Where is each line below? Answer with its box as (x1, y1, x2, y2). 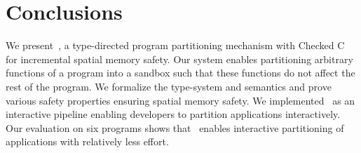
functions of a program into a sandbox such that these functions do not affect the (6, 65, 355, 80)
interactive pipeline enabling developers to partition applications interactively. (6, 107, 341, 121)
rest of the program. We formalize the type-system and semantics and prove (6, 79, 332, 93)
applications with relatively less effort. (6, 134, 169, 149)
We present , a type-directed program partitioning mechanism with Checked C (6, 38, 345, 53)
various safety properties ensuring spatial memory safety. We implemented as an (6, 93, 355, 107)
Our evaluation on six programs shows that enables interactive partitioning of (6, 120, 344, 135)
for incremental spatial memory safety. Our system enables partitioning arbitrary (6, 51, 353, 66)
